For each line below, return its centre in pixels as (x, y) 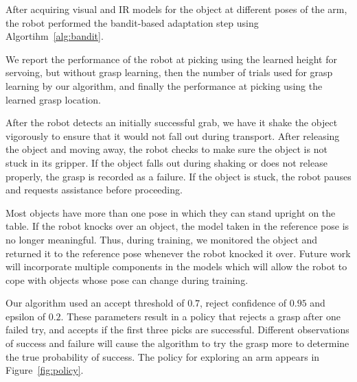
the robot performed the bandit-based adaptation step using (132, 22)
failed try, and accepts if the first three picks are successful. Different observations (177, 330)
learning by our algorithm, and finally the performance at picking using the (164, 85)
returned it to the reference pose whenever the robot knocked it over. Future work (178, 253)
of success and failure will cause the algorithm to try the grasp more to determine (177, 343)
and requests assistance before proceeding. (94, 190)
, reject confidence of (243, 303)
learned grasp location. (54, 99)
